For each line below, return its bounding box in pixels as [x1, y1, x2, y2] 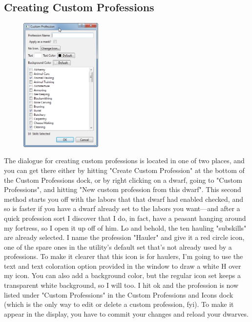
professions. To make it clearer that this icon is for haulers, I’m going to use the [4, 251, 243, 261]
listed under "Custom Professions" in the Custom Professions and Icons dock [4, 289, 233, 300]
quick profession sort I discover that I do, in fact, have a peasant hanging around [4, 213, 246, 223]
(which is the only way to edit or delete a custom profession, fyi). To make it [4, 299, 234, 309]
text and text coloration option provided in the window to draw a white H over [4, 260, 241, 271]
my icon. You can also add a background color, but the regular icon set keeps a [4, 270, 241, 280]
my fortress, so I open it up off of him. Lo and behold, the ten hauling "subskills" [4, 222, 247, 233]
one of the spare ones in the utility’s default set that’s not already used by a [4, 241, 232, 252]
